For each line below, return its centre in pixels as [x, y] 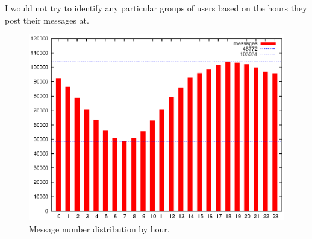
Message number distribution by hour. [99, 228]
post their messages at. [47, 20]
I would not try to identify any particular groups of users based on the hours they [156, 8]
